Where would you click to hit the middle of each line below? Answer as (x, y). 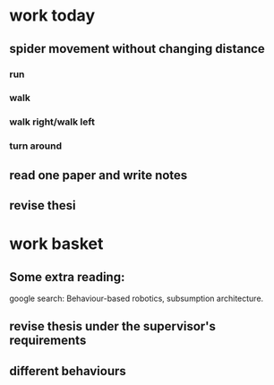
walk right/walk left (52, 122)
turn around (36, 146)
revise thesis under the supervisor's (113, 326)
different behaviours (68, 371)
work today (52, 16)
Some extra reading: (67, 277)
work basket (56, 244)
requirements (48, 341)
